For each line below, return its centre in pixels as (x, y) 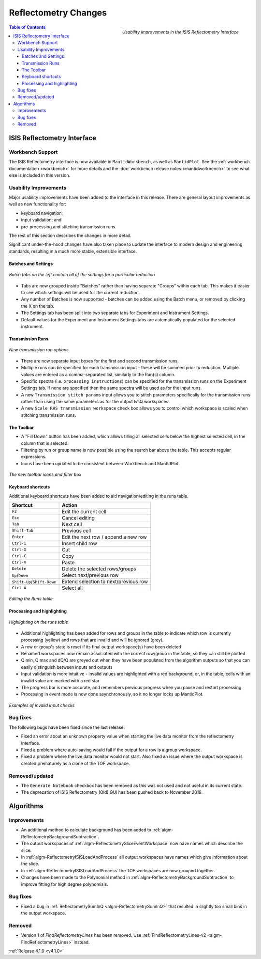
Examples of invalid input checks (42, 705)
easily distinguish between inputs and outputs (67, 667)
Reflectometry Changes (58, 13)
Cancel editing (78, 518)
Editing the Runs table (31, 598)
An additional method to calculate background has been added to (86, 830)
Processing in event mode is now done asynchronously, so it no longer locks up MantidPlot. (112, 694)
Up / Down (20, 575)
